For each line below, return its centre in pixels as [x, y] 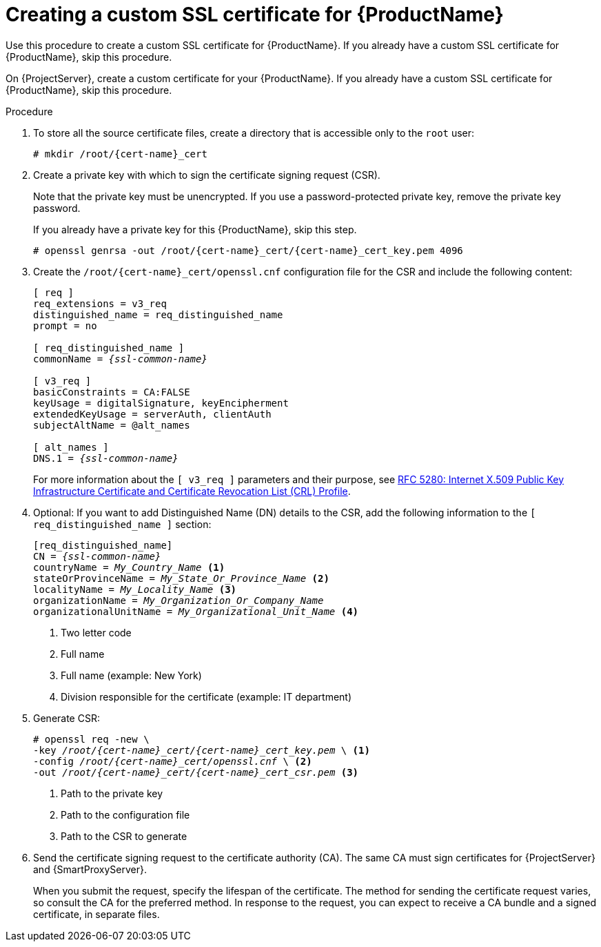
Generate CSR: [67, 718]
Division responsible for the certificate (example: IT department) [206, 696]
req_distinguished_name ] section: [122, 524]
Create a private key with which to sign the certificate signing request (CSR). [207, 175]
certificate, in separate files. [96, 914]
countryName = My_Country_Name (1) [129, 567]
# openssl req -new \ [91, 739]
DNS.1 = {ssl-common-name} [106, 458]
